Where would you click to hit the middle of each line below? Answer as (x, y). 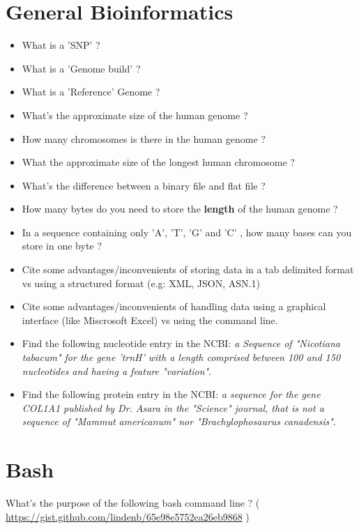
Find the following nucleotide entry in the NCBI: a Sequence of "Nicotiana (181, 343)
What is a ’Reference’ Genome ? (91, 92)
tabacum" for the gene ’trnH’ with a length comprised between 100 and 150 (181, 357)
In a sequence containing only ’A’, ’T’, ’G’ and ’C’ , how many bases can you (187, 232)
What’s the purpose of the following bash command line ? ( (133, 503)
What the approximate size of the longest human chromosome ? (158, 162)
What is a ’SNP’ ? (61, 45)
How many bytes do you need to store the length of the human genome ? (180, 209)
